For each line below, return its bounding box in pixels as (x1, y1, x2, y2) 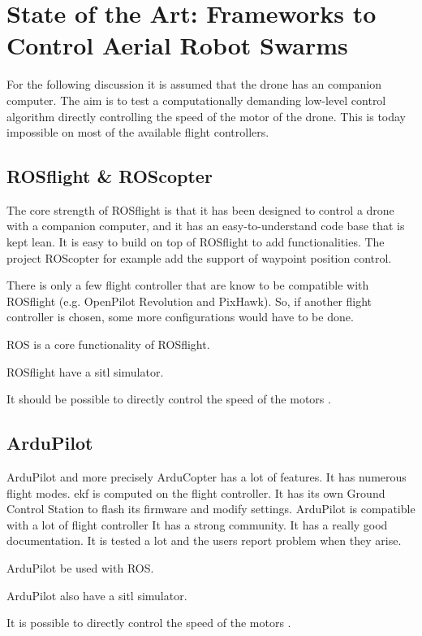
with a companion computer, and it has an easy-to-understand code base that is (6, 217, 405, 234)
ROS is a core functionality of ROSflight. (6, 336, 210, 353)
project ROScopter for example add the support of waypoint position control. (6, 249, 392, 266)
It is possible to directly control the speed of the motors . (6, 614, 291, 631)
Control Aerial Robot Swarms (6, 28, 348, 62)
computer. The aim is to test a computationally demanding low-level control (6, 91, 386, 108)
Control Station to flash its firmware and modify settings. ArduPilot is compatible (6, 500, 416, 517)
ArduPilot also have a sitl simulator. (6, 586, 187, 603)
